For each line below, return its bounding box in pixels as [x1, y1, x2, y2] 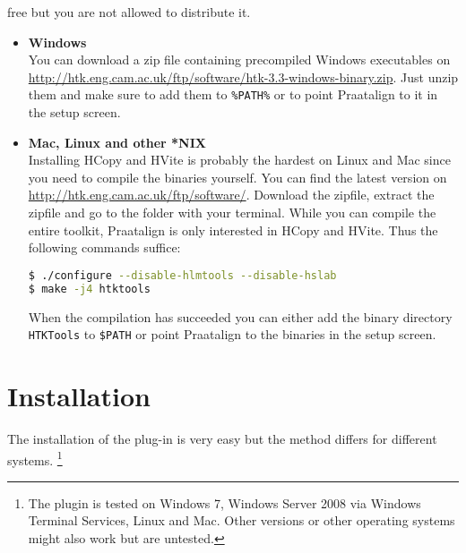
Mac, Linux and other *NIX [28, 132, 206, 151]
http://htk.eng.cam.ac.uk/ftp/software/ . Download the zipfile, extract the [28, 185, 435, 204]
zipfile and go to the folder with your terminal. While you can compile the [28, 203, 436, 221]
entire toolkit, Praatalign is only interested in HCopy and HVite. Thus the [28, 220, 438, 239]
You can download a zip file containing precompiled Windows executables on [28, 50, 451, 69]
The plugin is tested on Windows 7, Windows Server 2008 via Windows [28, 493, 421, 512]
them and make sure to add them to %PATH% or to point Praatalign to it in [28, 85, 438, 104]
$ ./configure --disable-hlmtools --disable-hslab [28, 268, 337, 282]
